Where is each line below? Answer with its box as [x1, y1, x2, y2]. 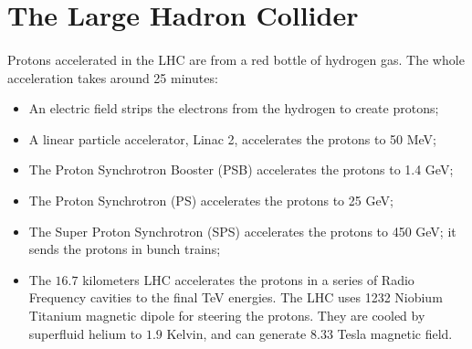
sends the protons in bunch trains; [28, 239, 221, 259]
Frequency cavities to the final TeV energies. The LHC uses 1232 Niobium [28, 288, 443, 307]
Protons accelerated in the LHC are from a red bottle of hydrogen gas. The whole [7, 49, 465, 69]
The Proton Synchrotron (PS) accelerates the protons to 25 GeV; [28, 190, 393, 209]
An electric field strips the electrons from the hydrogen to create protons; [28, 99, 439, 118]
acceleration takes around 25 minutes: [7, 68, 218, 87]
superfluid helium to [28, 323, 142, 343]
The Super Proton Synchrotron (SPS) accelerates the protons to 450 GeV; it [28, 221, 456, 240]
